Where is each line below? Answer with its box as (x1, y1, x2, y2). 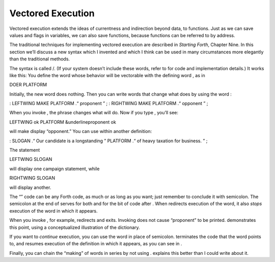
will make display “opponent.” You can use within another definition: (9, 128, 152, 135)
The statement (9, 147, 40, 153)
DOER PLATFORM (9, 82, 47, 88)
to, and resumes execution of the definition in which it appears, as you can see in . (9, 241, 182, 247)
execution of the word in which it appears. (9, 208, 98, 214)
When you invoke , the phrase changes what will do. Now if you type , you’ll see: (9, 110, 178, 116)
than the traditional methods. (9, 56, 70, 62)
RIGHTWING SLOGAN (9, 175, 56, 181)
